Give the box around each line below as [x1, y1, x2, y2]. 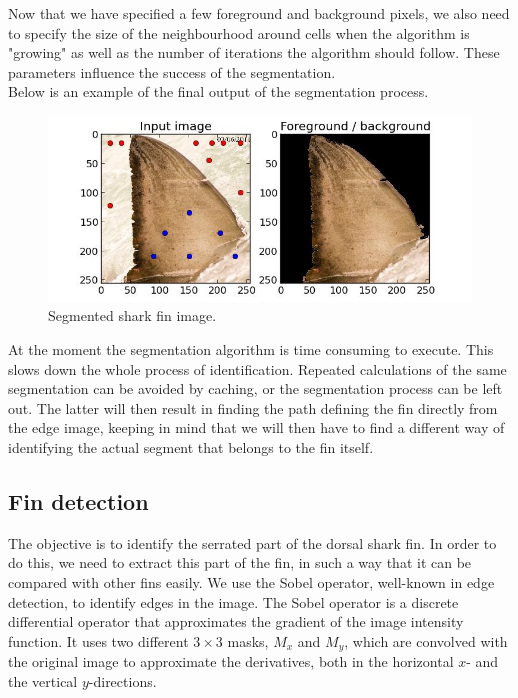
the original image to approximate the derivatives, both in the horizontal [8, 651, 454, 672]
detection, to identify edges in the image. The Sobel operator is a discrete [8, 591, 459, 612]
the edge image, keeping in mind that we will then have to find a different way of [8, 417, 505, 438]
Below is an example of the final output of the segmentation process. [8, 81, 429, 102]
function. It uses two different [8, 630, 189, 651]
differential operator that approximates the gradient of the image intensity [8, 611, 464, 632]
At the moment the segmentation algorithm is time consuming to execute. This [8, 338, 494, 359]
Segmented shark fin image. [48, 305, 217, 326]
